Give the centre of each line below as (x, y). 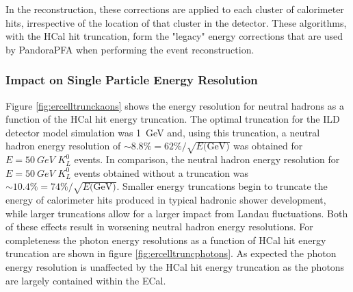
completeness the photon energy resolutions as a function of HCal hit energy (166, 240)
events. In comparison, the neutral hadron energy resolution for (207, 159)
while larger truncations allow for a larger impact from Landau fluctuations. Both (177, 213)
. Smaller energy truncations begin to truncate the (222, 186)
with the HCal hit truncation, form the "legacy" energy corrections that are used (174, 36)
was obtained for (268, 146)
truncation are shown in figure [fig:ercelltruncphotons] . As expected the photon (171, 253)
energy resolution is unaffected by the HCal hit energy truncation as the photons (175, 267)
